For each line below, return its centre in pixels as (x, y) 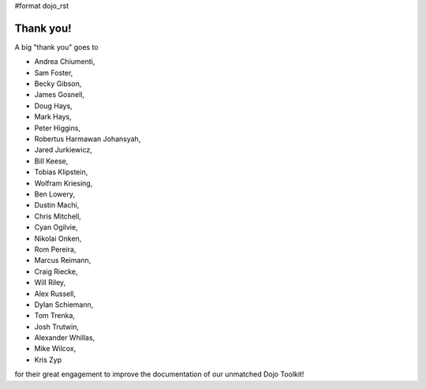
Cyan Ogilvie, (56, 227)
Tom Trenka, (54, 316)
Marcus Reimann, (63, 260)
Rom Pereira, (55, 249)
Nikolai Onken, (58, 238)
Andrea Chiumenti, (65, 62)
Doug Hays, (53, 106)
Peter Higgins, (57, 128)
